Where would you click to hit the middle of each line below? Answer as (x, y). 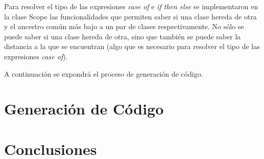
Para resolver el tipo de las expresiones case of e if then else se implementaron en (131, 6)
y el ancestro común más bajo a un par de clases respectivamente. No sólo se (124, 26)
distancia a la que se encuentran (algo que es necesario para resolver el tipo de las (132, 46)
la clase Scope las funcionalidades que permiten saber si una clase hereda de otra (130, 16)
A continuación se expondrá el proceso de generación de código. (104, 73)
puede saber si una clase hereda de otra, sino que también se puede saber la (123, 36)
